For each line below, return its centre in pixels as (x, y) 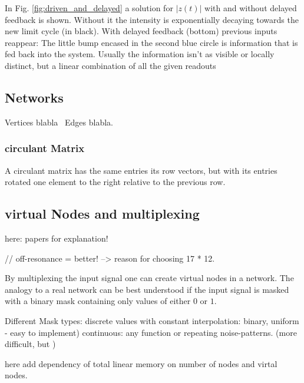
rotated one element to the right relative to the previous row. (115, 182)
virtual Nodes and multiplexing (102, 214)
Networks (34, 97)
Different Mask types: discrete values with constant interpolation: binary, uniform (152, 320)
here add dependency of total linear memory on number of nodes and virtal (141, 363)
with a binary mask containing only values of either (98, 301)
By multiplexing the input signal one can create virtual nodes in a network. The (149, 278)
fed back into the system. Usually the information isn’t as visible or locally (140, 54)
